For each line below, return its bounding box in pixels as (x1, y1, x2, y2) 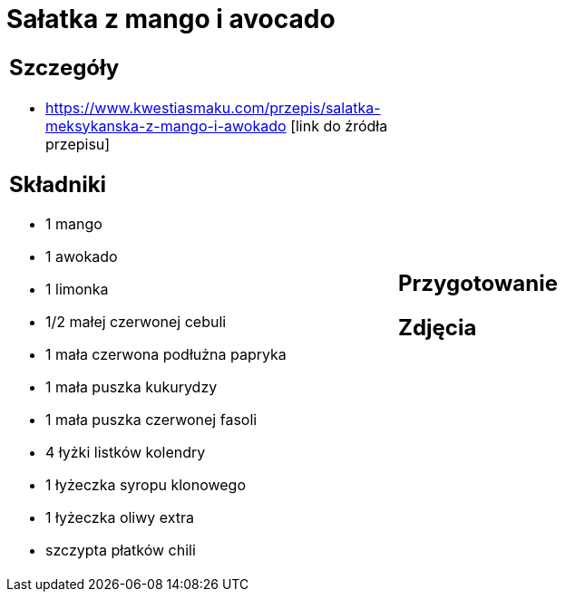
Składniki (9, 170, 107, 198)
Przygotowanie (398, 269, 558, 296)
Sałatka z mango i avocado (6, 4, 336, 34)
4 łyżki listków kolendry (45, 443, 206, 462)
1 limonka (45, 280, 109, 299)
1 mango (45, 215, 102, 234)
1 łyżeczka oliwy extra (45, 508, 195, 527)
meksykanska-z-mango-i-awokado (45, 116, 287, 135)
